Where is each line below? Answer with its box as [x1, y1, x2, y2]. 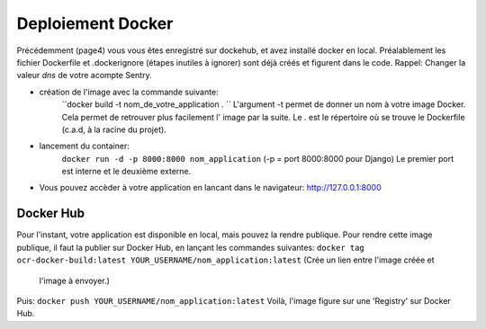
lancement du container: [39, 140, 130, 152]
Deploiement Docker [16, 13, 174, 33]
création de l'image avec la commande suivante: [39, 86, 220, 97]
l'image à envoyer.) [39, 275, 110, 286]
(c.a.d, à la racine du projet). [61, 124, 166, 135]
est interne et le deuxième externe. [61, 166, 192, 177]
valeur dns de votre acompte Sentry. [16, 70, 152, 81]
